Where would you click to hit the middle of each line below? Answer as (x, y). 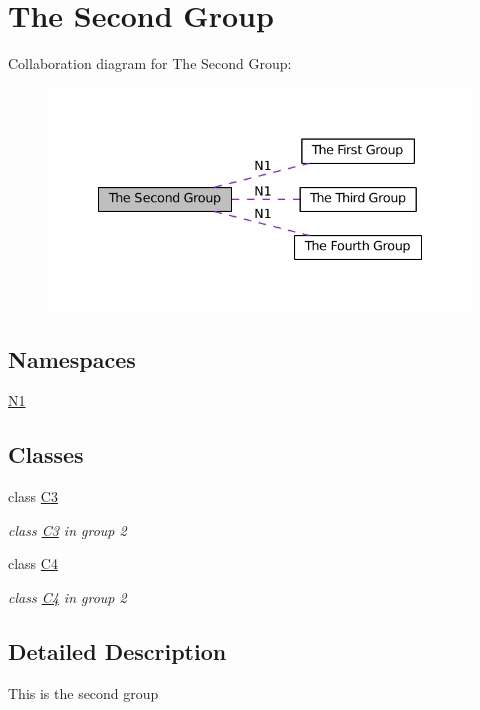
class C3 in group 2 (67, 529)
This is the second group (83, 692)
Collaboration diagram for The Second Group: (150, 63)
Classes (46, 454)
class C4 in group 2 (67, 597)
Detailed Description (117, 651)
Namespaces (72, 358)
